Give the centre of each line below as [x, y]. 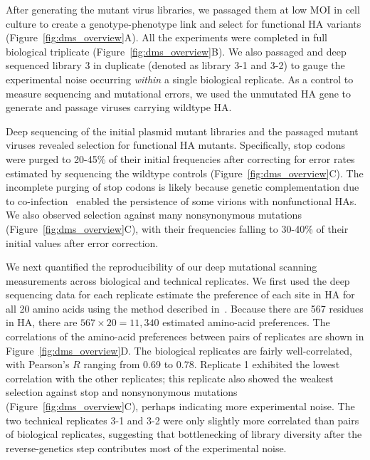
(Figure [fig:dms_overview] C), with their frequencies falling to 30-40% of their [177, 228]
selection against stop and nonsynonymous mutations [122, 392]
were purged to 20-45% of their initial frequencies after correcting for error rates [180, 158]
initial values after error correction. [82, 242]
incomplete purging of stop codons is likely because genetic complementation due [183, 187]
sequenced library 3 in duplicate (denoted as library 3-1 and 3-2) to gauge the [175, 65]
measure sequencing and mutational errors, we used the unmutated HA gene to [178, 93]
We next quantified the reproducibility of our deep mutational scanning [162, 267]
